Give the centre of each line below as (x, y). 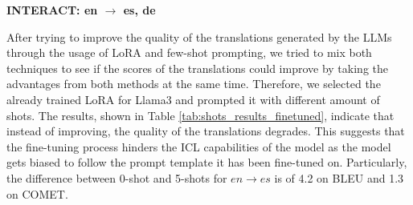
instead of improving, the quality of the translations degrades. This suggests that (206, 131)
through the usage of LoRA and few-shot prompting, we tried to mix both (189, 52)
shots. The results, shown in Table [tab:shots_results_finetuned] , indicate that (200, 115)
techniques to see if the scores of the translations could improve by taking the (197, 68)
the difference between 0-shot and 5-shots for (117, 177)
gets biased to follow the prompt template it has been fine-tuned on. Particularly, (207, 162)
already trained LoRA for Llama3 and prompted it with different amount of (193, 99)
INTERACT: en (52, 10)
